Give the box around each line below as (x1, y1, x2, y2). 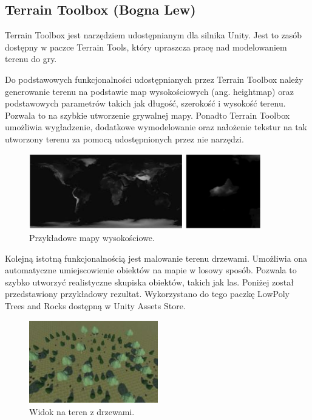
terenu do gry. (5, 52, 57, 65)
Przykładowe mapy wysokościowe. (29, 231, 155, 243)
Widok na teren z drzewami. (29, 405, 135, 418)
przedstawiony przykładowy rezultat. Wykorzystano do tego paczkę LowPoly (5, 287, 290, 300)
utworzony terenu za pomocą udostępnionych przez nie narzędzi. (5, 132, 244, 145)
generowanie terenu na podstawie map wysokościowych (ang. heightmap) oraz (5, 85, 294, 97)
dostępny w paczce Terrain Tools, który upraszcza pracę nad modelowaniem (5, 40, 287, 53)
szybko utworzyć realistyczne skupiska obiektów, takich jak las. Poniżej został (5, 275, 294, 288)
